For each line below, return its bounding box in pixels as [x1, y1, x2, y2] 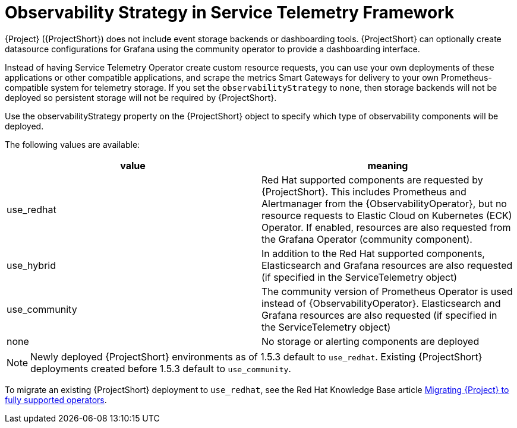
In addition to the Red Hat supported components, [261, 247, 485, 259]
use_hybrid [7, 259, 56, 271]
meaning [367, 159, 408, 172]
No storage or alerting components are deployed [261, 335, 480, 347]
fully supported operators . [5, 394, 107, 405]
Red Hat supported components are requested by [261, 173, 483, 186]
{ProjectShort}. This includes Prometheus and [261, 185, 466, 198]
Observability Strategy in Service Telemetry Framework [5, 2, 455, 23]
